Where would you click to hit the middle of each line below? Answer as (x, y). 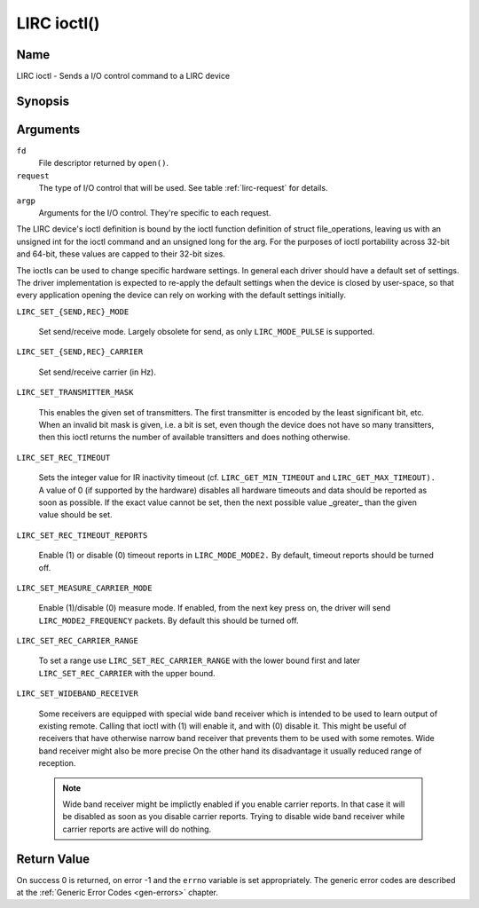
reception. (57, 763)
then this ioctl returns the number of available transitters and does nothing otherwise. (194, 437)
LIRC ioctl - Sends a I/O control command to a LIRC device (123, 76)
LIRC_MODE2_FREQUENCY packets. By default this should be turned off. (169, 620)
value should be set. (75, 515)
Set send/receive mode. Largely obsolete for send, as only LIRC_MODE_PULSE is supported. (207, 332)
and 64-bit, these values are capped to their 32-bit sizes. (121, 254)
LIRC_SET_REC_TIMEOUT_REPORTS (82, 535)
